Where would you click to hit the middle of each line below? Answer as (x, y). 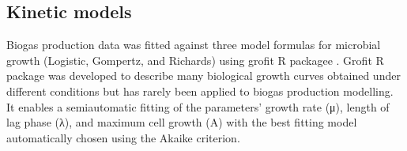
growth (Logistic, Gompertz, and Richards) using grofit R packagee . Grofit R (195, 60)
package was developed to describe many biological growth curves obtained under (203, 75)
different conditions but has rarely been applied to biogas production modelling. (200, 91)
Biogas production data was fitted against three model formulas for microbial (194, 45)
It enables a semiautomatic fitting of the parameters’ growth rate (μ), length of (198, 106)
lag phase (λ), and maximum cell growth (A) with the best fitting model (182, 122)
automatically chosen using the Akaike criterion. (123, 137)
